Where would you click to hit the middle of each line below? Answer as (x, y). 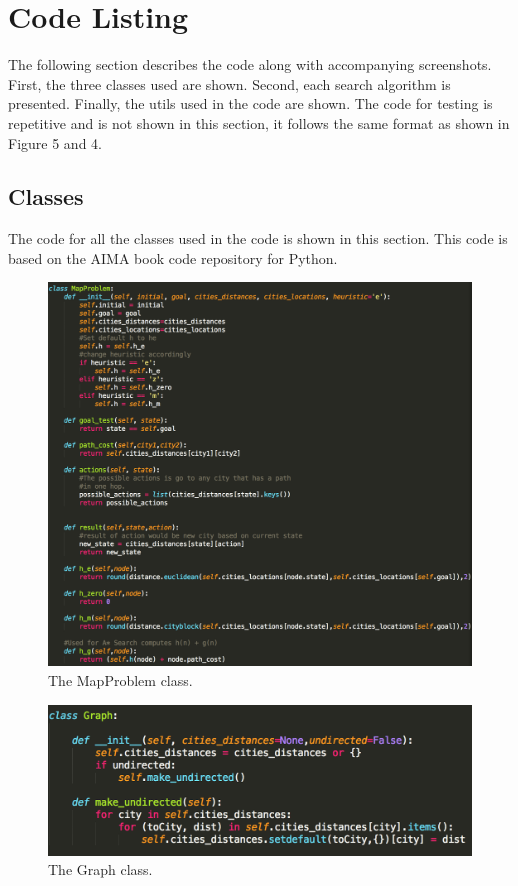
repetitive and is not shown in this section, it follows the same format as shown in (259, 122)
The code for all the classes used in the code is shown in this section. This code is (258, 238)
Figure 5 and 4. (55, 142)
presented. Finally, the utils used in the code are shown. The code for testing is (250, 103)
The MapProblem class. (120, 679)
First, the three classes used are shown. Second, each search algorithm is (229, 83)
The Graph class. (100, 869)
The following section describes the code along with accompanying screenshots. (250, 64)
